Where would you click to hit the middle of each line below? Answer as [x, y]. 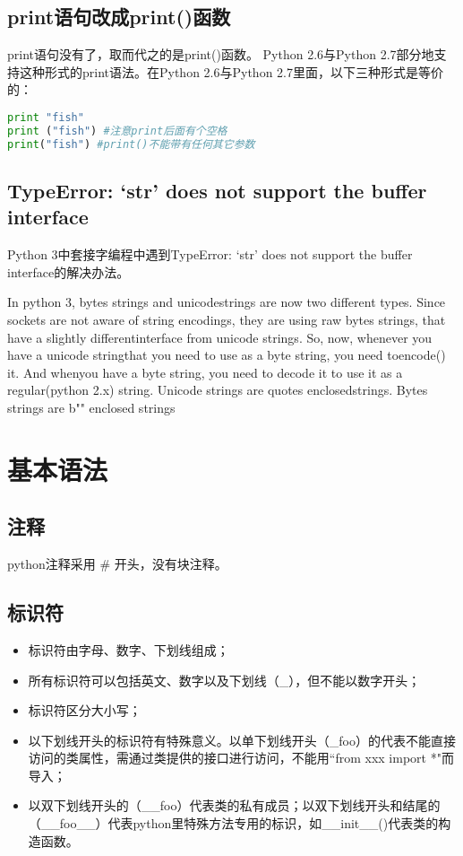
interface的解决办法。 [69, 271]
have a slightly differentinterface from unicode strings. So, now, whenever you [220, 337]
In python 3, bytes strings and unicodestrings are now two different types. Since [227, 302]
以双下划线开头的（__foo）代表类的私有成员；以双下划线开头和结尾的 [234, 805]
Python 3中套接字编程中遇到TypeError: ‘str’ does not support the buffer [210, 254]
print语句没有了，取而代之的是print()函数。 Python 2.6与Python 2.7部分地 [221, 54]
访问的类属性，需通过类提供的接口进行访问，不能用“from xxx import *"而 [241, 758]
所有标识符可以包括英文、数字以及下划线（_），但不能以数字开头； [224, 680]
